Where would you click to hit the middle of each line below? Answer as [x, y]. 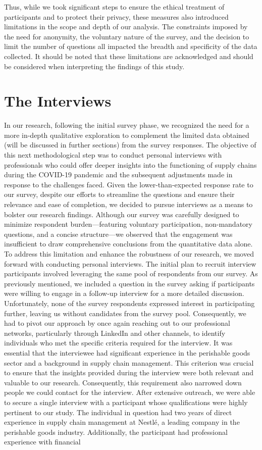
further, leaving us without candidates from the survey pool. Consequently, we [125, 313]
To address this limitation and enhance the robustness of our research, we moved [129, 254]
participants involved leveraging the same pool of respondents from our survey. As [131, 273]
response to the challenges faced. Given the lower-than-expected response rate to [129, 184]
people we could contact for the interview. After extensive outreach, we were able [130, 392]
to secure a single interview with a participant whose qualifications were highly [126, 402]
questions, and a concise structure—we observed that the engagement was [118, 234]
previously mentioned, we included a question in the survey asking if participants [129, 283]
